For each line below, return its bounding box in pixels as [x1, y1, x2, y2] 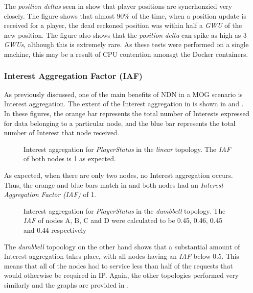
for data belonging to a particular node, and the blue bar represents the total [4, 118, 236, 128]
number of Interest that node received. [4, 127, 119, 138]
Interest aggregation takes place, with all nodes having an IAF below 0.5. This [4, 251, 239, 261]
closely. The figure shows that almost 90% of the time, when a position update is [4, 10, 247, 21]
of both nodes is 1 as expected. [23, 153, 116, 164]
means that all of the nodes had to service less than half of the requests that [4, 260, 233, 270]
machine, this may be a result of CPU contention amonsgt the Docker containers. [4, 49, 248, 59]
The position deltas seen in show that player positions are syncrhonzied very [4, 1, 232, 11]
